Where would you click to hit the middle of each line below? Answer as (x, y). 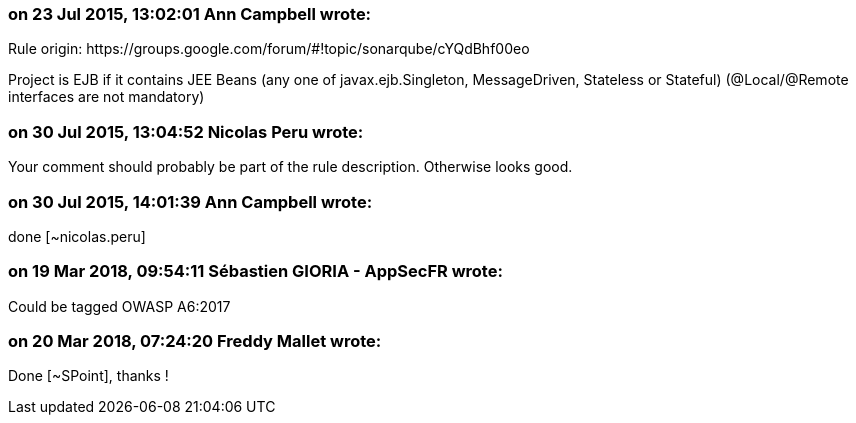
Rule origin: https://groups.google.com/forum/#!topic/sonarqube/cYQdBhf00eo (269, 49)
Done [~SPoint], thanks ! (88, 376)
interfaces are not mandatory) (106, 97)
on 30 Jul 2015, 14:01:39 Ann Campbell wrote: (190, 201)
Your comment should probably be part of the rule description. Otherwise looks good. (290, 167)
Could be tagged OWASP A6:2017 (119, 306)
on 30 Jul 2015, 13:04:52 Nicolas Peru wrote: (186, 131)
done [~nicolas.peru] (77, 236)
